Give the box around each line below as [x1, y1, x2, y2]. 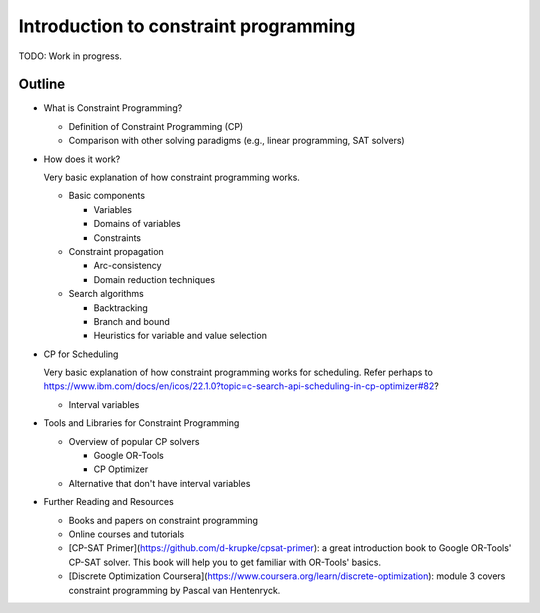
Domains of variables [93, 218, 181, 230]
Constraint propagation [68, 245, 164, 257]
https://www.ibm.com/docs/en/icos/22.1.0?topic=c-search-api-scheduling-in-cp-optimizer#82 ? [43, 380, 439, 392]
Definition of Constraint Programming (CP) [68, 120, 244, 132]
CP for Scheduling [43, 348, 119, 360]
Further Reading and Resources [43, 496, 174, 508]
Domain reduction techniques [93, 273, 215, 285]
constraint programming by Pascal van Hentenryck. [68, 584, 281, 596]
